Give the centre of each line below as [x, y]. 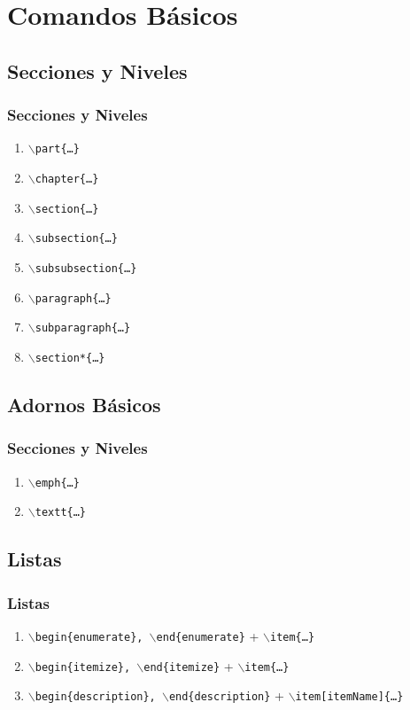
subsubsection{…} [86, 269]
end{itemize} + [189, 665]
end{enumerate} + [208, 635]
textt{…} [61, 513]
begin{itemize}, [83, 667]
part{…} [57, 149]
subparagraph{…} [83, 328]
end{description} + [226, 695]
